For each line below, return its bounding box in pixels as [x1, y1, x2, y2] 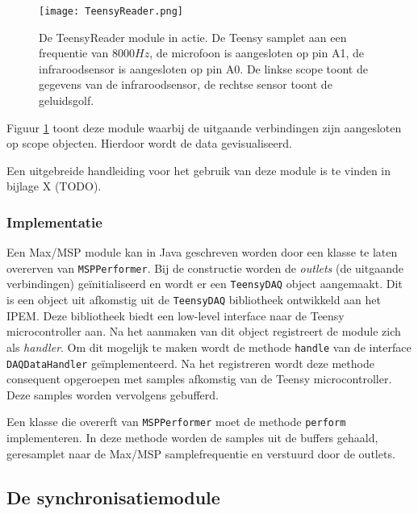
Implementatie [6, 211, 102, 232]
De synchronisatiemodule [6, 484, 220, 509]
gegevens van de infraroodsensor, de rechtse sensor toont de [39, 76, 332, 93]
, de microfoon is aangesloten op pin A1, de [149, 44, 365, 61]
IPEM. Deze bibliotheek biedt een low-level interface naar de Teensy [6, 307, 345, 324]
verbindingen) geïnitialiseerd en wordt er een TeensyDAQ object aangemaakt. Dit [6, 275, 403, 292]
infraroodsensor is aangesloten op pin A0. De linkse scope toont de [39, 60, 368, 77]
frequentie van [39, 44, 109, 61]
